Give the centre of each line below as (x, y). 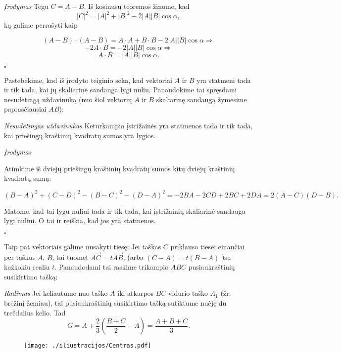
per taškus (20, 257)
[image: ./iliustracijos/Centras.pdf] (88, 346)
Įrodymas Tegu (26, 6)
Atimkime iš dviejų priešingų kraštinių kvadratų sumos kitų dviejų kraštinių (120, 168)
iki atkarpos (136, 293)
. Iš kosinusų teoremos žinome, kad (137, 6)
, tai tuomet (70, 257)
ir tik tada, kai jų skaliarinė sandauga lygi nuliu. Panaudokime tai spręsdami (121, 90)
